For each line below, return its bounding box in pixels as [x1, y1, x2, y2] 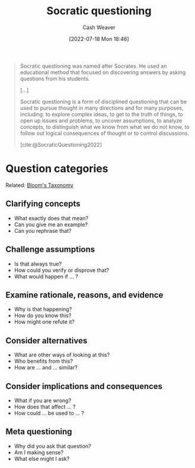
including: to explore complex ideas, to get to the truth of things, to [20, 110, 183, 118]
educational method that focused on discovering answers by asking [20, 68, 186, 75]
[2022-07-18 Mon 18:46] [69, 35, 129, 42]
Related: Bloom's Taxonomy [5, 181, 73, 188]
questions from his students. [20, 75, 90, 82]
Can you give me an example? [14, 221, 88, 228]
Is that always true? [14, 260, 62, 267]
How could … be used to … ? [14, 409, 84, 416]
